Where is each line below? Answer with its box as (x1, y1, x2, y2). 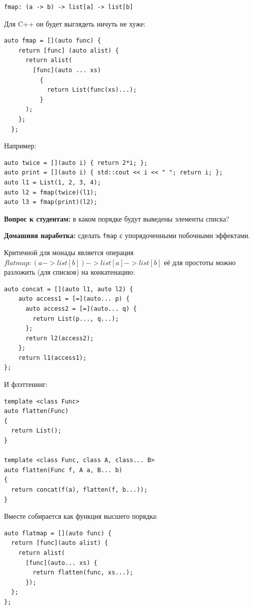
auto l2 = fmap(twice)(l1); (4, 188, 98, 196)
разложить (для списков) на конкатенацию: (4, 267, 135, 277)
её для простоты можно (164, 257, 236, 267)
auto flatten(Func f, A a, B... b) (4, 466, 123, 474)
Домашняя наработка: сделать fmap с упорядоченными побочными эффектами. (4, 230, 250, 241)
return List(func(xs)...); (47, 86, 137, 94)
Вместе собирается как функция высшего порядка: (4, 511, 158, 521)
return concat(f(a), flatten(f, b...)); (11, 486, 148, 493)
